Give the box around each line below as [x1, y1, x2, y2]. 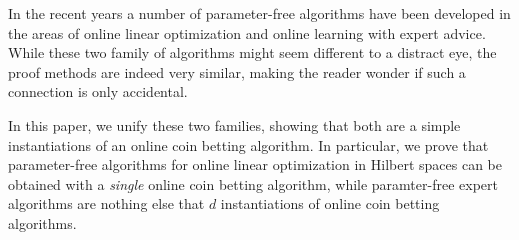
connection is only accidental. [8, 81, 188, 102]
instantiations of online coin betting [220, 193, 440, 214]
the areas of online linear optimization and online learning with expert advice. [8, 22, 486, 43]
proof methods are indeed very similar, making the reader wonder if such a [8, 61, 466, 82]
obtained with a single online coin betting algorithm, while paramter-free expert [8, 173, 498, 194]
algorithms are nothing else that [8, 193, 205, 214]
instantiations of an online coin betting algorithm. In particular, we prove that [8, 134, 489, 155]
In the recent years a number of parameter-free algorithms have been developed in [8, 3, 511, 23]
